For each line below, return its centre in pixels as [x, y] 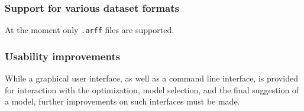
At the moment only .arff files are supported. [90, 30]
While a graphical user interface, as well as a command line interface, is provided [151, 78]
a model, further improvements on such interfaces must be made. [122, 101]
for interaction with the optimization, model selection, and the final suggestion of [152, 89]
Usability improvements [63, 56]
